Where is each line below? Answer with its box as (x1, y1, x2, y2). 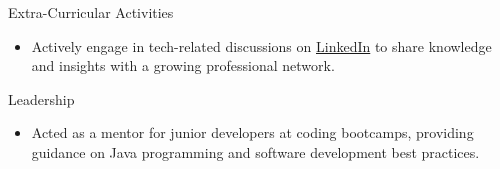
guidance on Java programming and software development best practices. (31, 141, 480, 162)
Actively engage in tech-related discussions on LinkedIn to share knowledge (31, 35, 492, 56)
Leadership (8, 88, 75, 109)
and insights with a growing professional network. (31, 55, 335, 76)
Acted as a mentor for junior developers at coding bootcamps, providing (31, 122, 474, 143)
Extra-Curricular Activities (8, 2, 174, 22)
